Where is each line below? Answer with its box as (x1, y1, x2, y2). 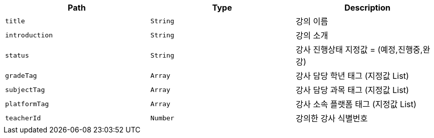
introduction (5, 31, 53, 39)
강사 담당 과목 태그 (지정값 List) (295, 85, 409, 95)
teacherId (5, 114, 41, 122)
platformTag (5, 100, 49, 108)
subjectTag (5, 85, 45, 94)
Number (150, 114, 174, 122)
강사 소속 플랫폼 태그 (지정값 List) (295, 99, 417, 109)
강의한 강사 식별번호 (295, 113, 368, 123)
